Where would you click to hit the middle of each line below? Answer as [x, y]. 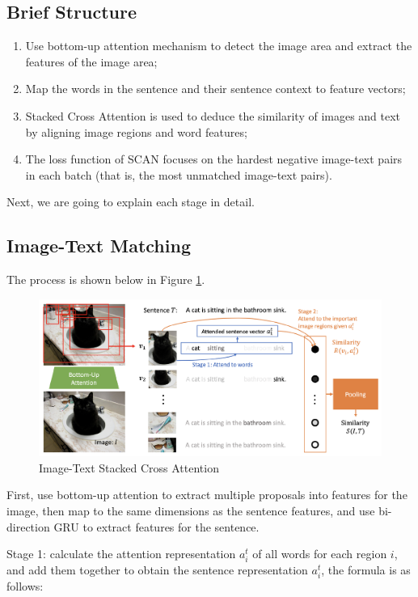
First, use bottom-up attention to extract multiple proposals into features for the [207, 495]
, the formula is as [366, 570]
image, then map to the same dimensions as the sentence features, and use [191, 510]
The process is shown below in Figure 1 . [106, 279]
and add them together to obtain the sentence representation [157, 570]
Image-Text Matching [99, 246]
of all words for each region [320, 554]
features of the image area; [91, 61]
